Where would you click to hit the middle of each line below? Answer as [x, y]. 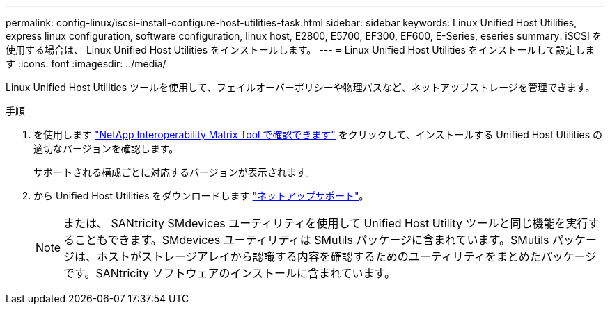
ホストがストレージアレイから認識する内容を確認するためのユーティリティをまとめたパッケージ [347, 256]
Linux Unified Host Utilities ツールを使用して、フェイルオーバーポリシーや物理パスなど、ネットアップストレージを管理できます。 [300, 87]
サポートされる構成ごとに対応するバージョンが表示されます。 [174, 172]
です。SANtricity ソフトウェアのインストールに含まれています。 [230, 273]
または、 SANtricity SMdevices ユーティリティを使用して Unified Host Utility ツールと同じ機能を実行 [326, 223]
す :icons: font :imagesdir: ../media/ [86, 64]
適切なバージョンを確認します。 [106, 148]
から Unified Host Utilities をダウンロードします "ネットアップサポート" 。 [201, 196]
